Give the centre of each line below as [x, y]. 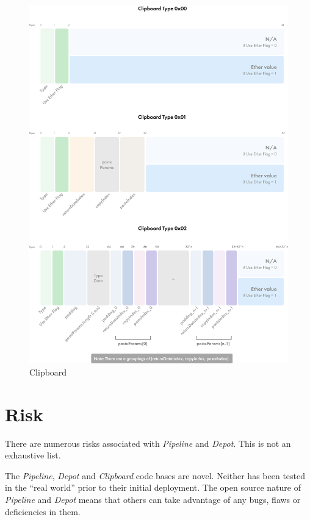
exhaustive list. [33, 455]
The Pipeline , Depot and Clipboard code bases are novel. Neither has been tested [155, 475]
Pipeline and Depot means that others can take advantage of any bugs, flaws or [153, 499]
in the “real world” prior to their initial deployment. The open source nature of [153, 487]
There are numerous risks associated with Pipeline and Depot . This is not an [148, 443]
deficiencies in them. [43, 511]
